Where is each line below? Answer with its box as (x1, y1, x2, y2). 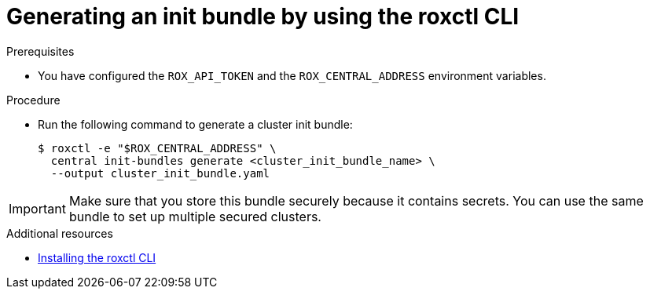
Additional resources (6, 226, 113, 240)
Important (9, 200, 66, 217)
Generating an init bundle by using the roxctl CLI (6, 3, 520, 30)
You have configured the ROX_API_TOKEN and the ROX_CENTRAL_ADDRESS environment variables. (38, 68, 546, 82)
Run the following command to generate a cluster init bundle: (38, 117, 353, 131)
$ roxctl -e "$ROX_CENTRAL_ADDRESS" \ (38, 141, 277, 155)
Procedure (6, 93, 61, 107)
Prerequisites (6, 44, 75, 58)
